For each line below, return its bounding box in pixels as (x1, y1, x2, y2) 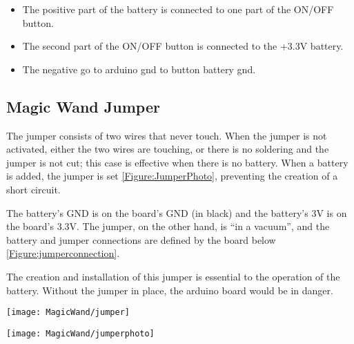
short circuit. (6, 182, 61, 196)
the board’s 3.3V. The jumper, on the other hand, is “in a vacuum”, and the (6, 219, 330, 233)
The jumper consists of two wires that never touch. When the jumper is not (6, 128, 327, 142)
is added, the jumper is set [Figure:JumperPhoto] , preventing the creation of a (6, 169, 338, 183)
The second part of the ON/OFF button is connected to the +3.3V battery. (22, 39, 344, 53)
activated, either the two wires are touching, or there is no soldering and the (6, 142, 329, 156)
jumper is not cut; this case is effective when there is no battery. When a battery (6, 155, 348, 169)
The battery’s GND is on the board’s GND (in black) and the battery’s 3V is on (6, 205, 347, 220)
